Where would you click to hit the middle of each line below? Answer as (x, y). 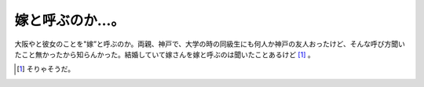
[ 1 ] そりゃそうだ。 (46, 69)
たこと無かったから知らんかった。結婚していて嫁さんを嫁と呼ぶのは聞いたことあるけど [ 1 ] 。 (164, 54)
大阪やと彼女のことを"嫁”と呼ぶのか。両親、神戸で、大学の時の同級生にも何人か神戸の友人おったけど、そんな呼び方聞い (210, 44)
